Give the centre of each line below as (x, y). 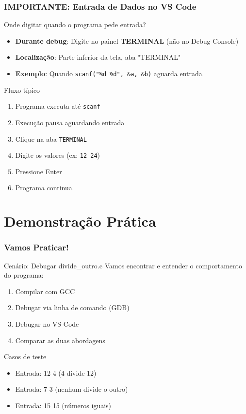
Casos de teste (25, 356)
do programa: (24, 275)
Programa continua (44, 188)
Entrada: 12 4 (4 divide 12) (56, 373)
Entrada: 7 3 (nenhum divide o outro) (72, 389)
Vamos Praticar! (36, 247)
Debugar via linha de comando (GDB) (72, 307)
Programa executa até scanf (58, 106)
